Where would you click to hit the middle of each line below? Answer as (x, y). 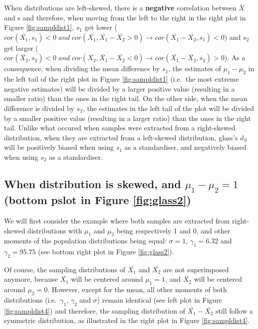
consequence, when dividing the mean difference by (82, 68)
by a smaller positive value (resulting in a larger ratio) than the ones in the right (128, 118)
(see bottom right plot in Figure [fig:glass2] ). (106, 252)
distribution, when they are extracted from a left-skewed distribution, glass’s (121, 137)
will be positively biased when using (59, 147)
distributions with (55, 230)
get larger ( (21, 48)
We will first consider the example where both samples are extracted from (117, 220)
